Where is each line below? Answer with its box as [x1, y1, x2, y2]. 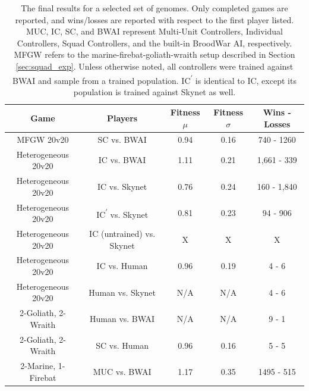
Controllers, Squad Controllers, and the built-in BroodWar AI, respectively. [17, 36, 292, 49]
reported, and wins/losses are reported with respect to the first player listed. [15, 13, 294, 26]
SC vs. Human [96, 339, 149, 351]
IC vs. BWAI [98, 154, 146, 166]
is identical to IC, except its [195, 74, 297, 86]
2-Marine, [20, 359, 56, 372]
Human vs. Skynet [89, 286, 156, 298]
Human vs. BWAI [90, 312, 155, 325]
